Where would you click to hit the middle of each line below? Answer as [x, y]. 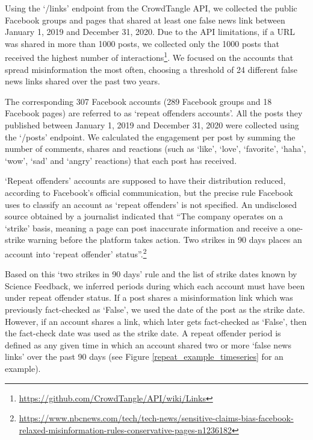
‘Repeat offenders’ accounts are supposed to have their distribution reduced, [145, 181]
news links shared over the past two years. [82, 81]
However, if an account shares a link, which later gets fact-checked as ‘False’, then [156, 321]
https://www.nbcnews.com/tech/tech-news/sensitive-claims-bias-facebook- [156, 418]
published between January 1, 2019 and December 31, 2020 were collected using [152, 125]
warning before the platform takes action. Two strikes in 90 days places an [165, 240]
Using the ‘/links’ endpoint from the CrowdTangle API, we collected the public [151, 8]
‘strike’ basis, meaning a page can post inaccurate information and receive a [145, 228]
